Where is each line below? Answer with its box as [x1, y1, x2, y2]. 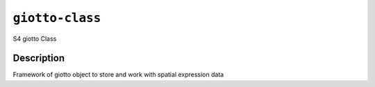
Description [12, 52, 65, 64]
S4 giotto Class [12, 35, 57, 43]
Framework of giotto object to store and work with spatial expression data [12, 70, 224, 79]
